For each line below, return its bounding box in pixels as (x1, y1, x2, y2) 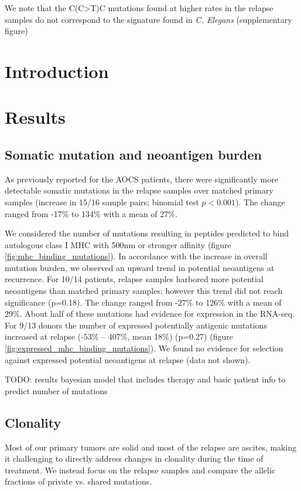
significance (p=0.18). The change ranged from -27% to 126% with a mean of (5, 296, 282, 308)
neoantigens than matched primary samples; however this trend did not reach (5, 285, 283, 297)
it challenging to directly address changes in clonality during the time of (5, 452, 264, 465)
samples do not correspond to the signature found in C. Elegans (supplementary (5, 13, 292, 25)
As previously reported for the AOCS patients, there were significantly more (5, 172, 278, 185)
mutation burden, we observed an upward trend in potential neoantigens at (5, 261, 275, 273)
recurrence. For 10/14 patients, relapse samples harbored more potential (5, 273, 264, 285)
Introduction (5, 59, 109, 83)
